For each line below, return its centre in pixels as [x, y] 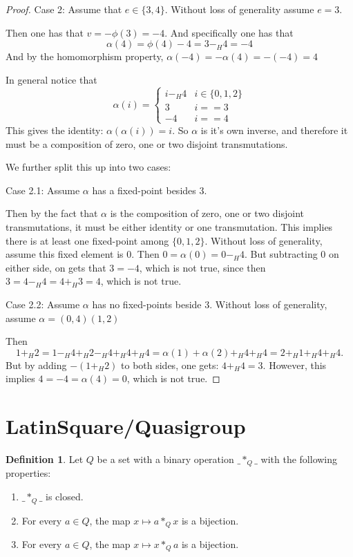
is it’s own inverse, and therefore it [274, 130]
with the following [299, 459]
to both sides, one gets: [170, 365]
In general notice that [51, 79]
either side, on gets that [56, 267]
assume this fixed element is [65, 254]
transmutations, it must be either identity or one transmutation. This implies [169, 226]
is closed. [64, 497]
